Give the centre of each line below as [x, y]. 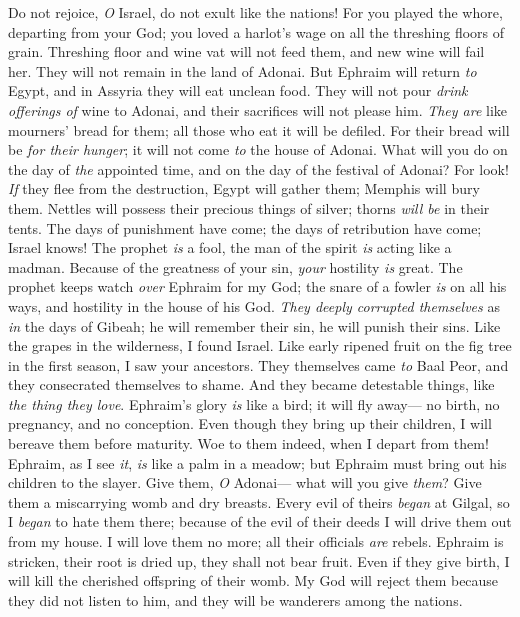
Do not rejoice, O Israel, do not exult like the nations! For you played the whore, [255, 12]
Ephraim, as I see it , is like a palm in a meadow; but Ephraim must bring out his [257, 462]
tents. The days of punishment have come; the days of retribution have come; [245, 227]
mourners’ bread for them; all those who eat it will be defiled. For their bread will [259, 129]
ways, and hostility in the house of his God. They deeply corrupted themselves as [254, 305]
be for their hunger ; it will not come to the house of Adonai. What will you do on [258, 149]
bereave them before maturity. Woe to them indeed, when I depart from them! [248, 443]
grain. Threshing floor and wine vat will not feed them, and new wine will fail [246, 51]
